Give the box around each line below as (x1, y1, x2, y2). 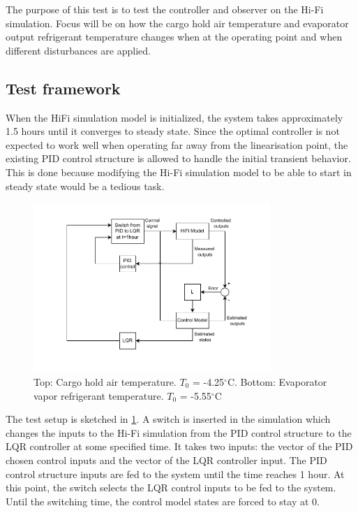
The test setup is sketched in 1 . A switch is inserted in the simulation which (6, 412, 331, 426)
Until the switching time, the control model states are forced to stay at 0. (6, 493, 320, 508)
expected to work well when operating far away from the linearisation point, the (6, 137, 348, 152)
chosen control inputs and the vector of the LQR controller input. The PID (6, 452, 327, 467)
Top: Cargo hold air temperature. (33, 375, 177, 389)
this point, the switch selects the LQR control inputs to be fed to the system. (6, 480, 336, 495)
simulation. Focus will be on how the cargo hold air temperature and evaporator (6, 15, 349, 30)
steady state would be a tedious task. (6, 178, 165, 193)
